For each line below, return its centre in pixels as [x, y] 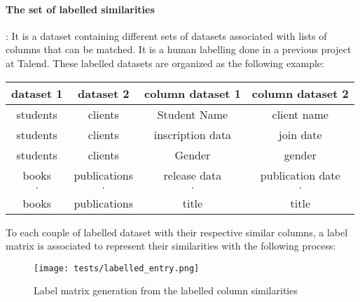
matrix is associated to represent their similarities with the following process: [171, 246]
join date [300, 134]
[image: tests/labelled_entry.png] [117, 268]
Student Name [193, 114]
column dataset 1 [193, 93]
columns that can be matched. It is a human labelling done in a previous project [179, 49]
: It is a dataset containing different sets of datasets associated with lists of [166, 35]
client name [300, 114]
